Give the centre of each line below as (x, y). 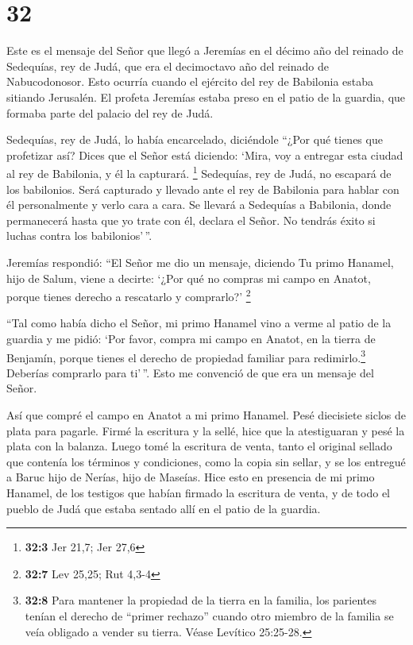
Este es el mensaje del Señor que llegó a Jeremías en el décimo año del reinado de (205, 50)
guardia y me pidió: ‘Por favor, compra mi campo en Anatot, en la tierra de (191, 338)
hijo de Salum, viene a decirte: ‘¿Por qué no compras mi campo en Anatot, (189, 278)
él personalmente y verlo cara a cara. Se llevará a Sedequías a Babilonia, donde (199, 205)
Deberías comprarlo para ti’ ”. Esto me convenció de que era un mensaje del (190, 372)
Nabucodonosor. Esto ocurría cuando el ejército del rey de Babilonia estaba (190, 81)
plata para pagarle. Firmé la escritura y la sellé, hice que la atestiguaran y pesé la (206, 430)
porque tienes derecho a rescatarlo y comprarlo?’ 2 (129, 295)
